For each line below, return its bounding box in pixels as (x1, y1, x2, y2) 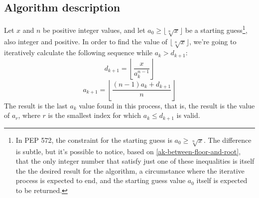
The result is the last (4, 100, 68, 110)
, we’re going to (189, 36, 237, 46)
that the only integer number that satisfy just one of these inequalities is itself (15, 156, 255, 166)
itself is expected (196, 175, 248, 186)
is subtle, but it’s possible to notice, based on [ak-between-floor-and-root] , (15, 146, 241, 156)
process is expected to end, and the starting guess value (15, 175, 186, 186)
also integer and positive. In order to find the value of (4, 36, 168, 46)
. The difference (204, 134, 252, 145)
